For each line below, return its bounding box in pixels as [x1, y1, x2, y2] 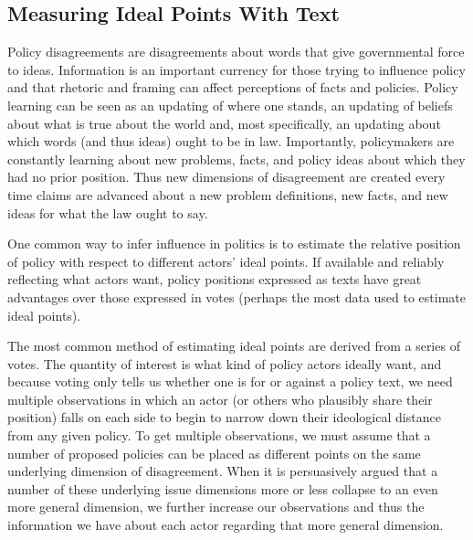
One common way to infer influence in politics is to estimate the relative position [7, 234, 461, 253]
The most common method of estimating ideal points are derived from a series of [7, 336, 460, 355]
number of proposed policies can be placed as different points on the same [7, 443, 421, 462]
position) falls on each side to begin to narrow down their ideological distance [7, 408, 441, 427]
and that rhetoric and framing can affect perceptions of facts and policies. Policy [7, 78, 458, 97]
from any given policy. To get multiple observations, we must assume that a [7, 426, 431, 445]
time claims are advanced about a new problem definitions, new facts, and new [7, 185, 448, 204]
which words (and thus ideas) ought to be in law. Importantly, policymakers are [7, 132, 455, 151]
